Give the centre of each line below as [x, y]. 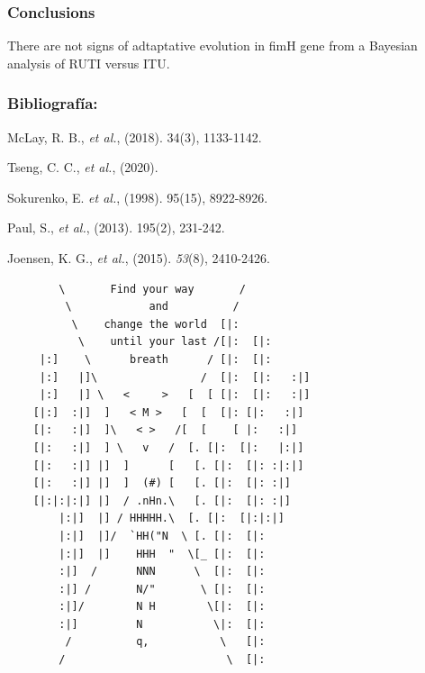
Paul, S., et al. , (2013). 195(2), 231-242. [116, 227]
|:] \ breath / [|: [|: [155, 359]
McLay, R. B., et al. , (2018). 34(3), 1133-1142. [135, 136]
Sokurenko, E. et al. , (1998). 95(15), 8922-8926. [138, 197]
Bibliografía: [53, 103]
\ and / [152, 307]
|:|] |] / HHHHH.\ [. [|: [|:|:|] [172, 518]
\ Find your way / [152, 289]
